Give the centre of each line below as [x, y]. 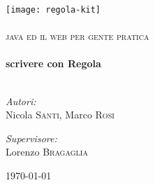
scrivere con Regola [53, 63]
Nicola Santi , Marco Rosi [60, 115]
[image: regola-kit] [53, 10]
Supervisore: [31, 138]
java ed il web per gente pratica [77, 36]
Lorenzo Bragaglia [47, 152]
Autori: [21, 101]
